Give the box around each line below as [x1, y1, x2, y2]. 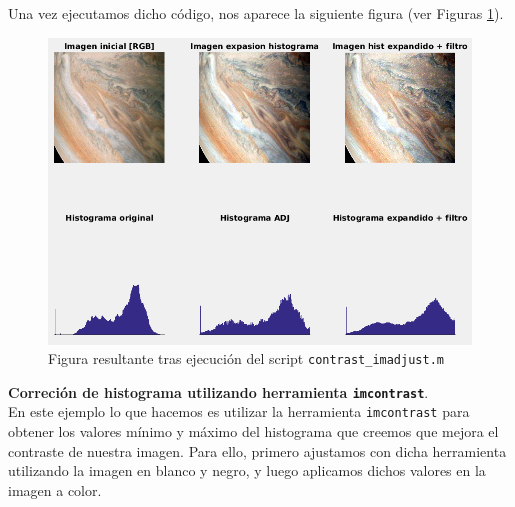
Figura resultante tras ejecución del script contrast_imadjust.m [48, 348, 444, 369]
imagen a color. [8, 479, 102, 500]
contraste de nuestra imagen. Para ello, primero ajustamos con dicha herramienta [8, 440, 507, 461]
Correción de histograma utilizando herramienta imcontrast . [8, 381, 429, 402]
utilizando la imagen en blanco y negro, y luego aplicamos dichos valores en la [8, 460, 486, 481]
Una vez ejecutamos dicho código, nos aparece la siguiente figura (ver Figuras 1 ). [8, 3, 504, 23]
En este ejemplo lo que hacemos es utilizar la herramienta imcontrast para [8, 401, 470, 422]
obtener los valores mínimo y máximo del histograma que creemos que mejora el [8, 421, 499, 442]
